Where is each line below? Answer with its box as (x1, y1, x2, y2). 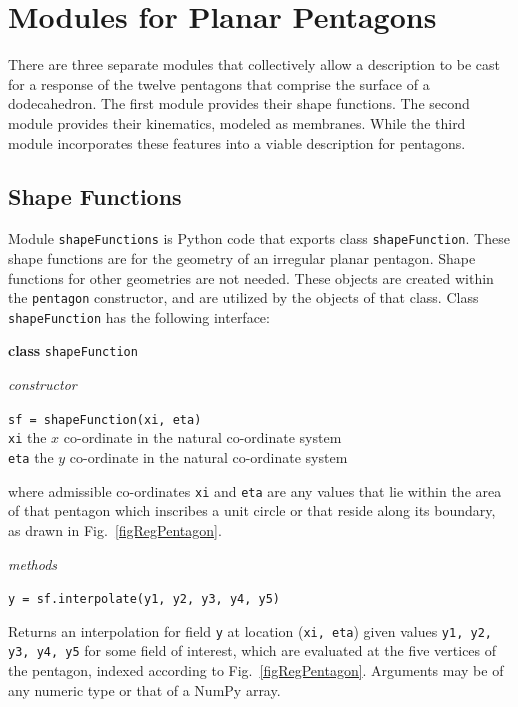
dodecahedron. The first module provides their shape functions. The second (8, 93, 470, 114)
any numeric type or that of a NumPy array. (8, 679, 281, 700)
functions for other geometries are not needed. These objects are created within (8, 267, 494, 288)
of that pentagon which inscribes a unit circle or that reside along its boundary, (8, 500, 496, 521)
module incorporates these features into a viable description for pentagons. (8, 132, 466, 153)
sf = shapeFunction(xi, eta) (8, 412, 202, 427)
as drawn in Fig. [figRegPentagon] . (8, 519, 222, 540)
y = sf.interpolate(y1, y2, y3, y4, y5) (8, 592, 281, 607)
